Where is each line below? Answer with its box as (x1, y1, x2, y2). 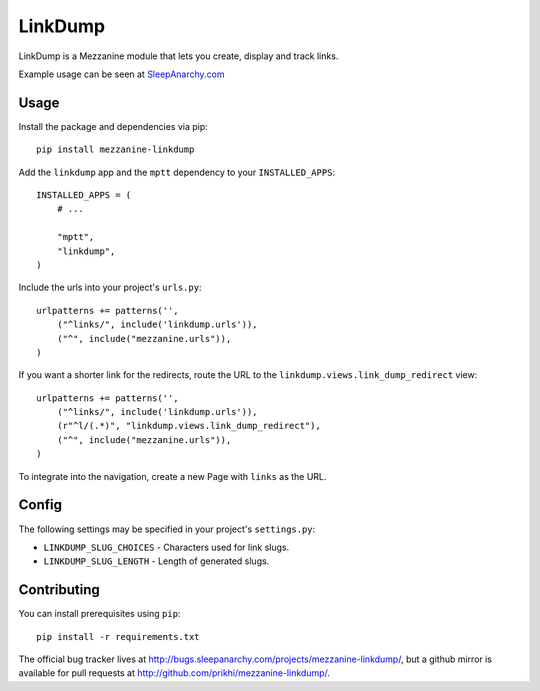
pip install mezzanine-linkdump (36, 144, 195, 155)
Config (18, 496, 62, 514)
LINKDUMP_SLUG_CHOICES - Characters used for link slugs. (43, 541, 290, 553)
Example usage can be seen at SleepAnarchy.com (18, 68, 225, 80)
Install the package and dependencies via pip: (18, 120, 209, 132)
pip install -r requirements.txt (36, 631, 200, 642)
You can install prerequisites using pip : (18, 608, 181, 620)
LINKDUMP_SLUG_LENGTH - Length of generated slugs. (43, 555, 270, 567)
